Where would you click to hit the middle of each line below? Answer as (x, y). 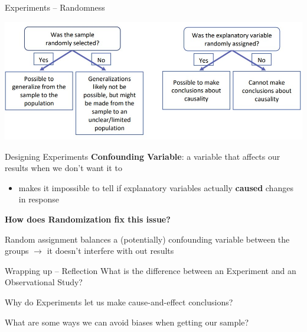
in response (39, 199)
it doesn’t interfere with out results (110, 251)
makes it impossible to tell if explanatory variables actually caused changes (156, 187)
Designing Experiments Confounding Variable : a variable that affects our (143, 156)
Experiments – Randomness (55, 7)
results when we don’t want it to (63, 168)
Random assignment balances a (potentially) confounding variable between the (147, 239)
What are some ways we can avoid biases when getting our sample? (127, 322)
